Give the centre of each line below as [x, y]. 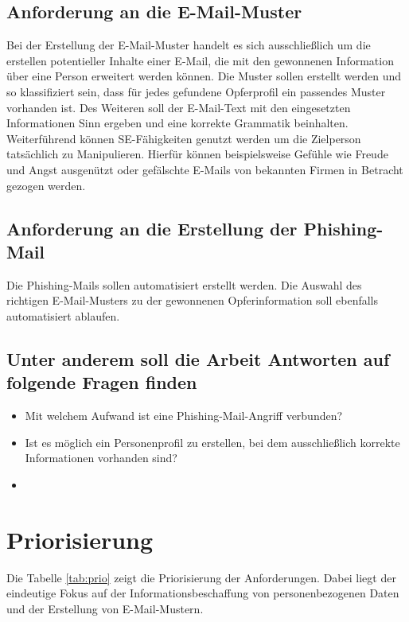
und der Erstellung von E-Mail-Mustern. [105, 608]
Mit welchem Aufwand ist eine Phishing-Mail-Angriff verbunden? [184, 416]
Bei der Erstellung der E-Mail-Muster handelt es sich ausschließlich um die [189, 45]
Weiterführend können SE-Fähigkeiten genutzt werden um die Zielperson [184, 138]
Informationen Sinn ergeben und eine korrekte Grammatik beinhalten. [177, 123]
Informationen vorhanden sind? [101, 458]
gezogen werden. [46, 185]
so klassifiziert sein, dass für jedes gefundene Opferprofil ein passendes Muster [196, 91]
